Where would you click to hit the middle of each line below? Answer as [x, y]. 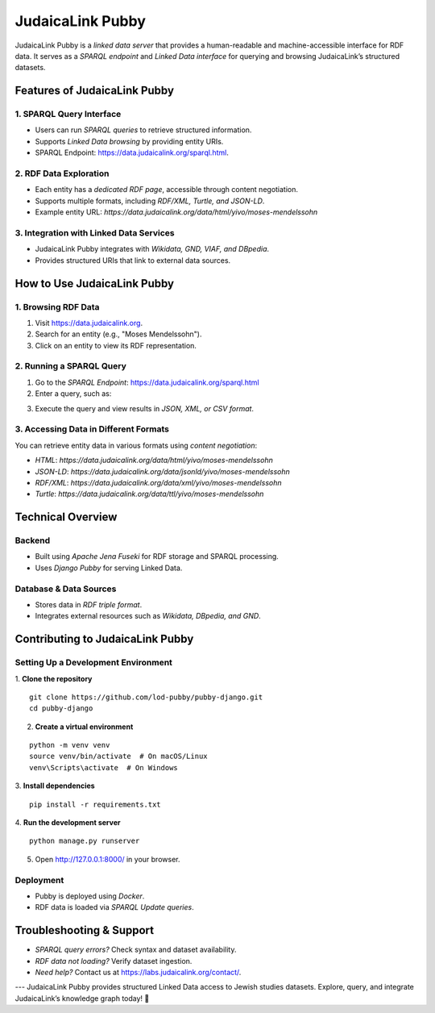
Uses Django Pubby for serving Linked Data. [109, 568]
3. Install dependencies [55, 786]
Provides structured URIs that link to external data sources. [133, 260]
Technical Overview [66, 517]
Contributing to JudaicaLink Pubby [104, 639]
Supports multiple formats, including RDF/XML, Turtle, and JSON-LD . [150, 201]
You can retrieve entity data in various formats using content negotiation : [136, 445]
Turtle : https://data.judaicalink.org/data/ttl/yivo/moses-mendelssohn [149, 494]
